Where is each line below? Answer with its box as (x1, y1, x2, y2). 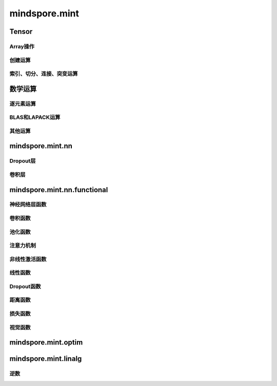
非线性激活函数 (9, 255, 47, 262)
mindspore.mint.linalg (9, 354, 82, 363)
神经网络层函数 (9, 201, 47, 208)
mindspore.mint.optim (9, 338, 83, 347)
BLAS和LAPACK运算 (9, 114, 61, 121)
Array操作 (9, 43, 35, 50)
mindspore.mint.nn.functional (9, 185, 108, 194)
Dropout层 (9, 157, 36, 165)
